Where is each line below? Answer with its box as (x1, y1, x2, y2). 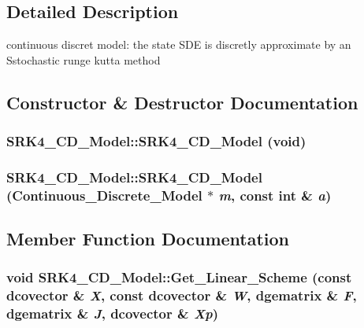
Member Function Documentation (6, 227, 290, 251)
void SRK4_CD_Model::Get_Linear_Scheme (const (6, 267, 352, 287)
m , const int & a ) (218, 185, 332, 205)
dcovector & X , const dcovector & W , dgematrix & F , (6, 286, 357, 305)
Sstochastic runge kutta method (6, 51, 161, 68)
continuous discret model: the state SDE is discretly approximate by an (6, 36, 351, 53)
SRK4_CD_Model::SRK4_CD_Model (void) (6, 131, 306, 151)
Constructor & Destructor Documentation (6, 90, 358, 114)
